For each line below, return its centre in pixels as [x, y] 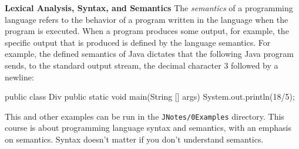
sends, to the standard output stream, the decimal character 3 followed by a [142, 65]
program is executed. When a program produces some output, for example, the [147, 31]
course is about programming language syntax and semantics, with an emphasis [148, 128]
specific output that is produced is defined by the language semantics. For [138, 42]
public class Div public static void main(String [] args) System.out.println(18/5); [150, 96]
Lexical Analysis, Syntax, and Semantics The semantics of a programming [149, 8]
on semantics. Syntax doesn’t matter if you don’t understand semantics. [134, 139]
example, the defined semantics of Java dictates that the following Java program [149, 54]
